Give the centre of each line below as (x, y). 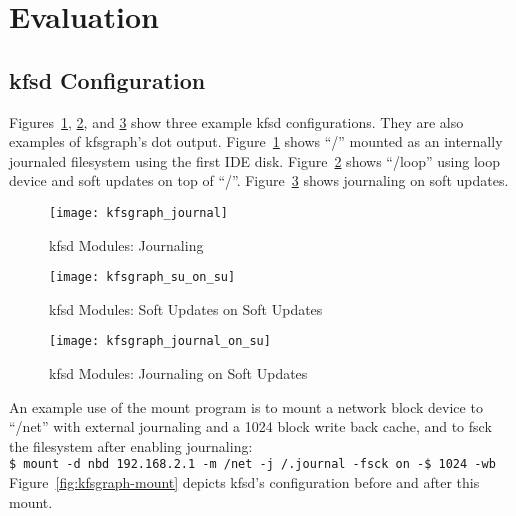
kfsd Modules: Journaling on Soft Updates (178, 373)
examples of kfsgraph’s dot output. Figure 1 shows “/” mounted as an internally (256, 141)
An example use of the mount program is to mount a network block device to (246, 406)
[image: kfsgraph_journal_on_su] (160, 341)
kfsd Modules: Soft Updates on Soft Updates (186, 308)
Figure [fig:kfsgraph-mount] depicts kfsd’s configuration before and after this (244, 482)
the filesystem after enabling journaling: (131, 445)
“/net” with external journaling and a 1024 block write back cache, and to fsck (250, 426)
